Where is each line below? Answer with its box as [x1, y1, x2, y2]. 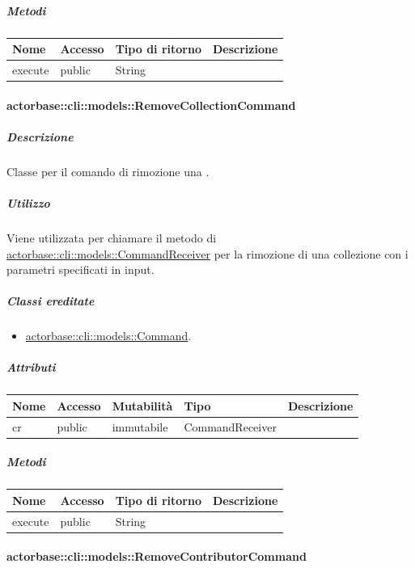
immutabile [112, 418, 168, 435]
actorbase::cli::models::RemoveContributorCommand [6, 548, 307, 565]
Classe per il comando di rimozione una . [6, 162, 210, 179]
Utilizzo [6, 194, 50, 211]
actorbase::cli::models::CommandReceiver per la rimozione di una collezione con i [6, 245, 409, 262]
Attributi [6, 359, 56, 376]
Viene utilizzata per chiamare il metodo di [6, 229, 217, 246]
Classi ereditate [6, 292, 95, 309]
